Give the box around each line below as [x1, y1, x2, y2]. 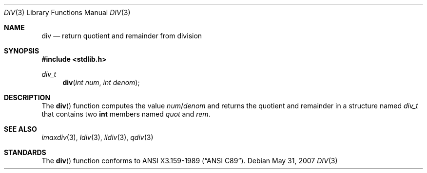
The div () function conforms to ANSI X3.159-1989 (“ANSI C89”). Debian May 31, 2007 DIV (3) [41, 156, 338, 165]
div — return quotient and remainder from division [41, 32, 202, 40]
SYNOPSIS [4, 47, 39, 55]
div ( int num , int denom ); [62, 78, 140, 86]
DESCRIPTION [4, 93, 51, 102]
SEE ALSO [4, 125, 37, 133]
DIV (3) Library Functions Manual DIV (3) [4, 8, 131, 17]
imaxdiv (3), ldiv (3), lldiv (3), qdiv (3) [41, 133, 154, 141]
